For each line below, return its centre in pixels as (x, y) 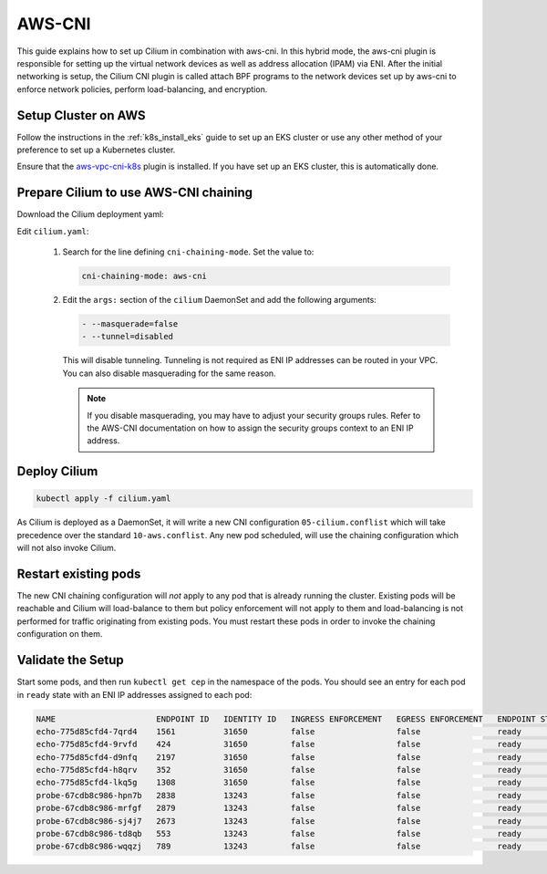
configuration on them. (60, 634)
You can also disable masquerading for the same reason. (170, 373)
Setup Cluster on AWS (81, 115)
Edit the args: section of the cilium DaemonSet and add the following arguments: (220, 300)
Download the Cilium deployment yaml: (90, 214)
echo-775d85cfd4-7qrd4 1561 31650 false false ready (279, 731)
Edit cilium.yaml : (53, 231)
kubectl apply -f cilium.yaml (103, 499)
